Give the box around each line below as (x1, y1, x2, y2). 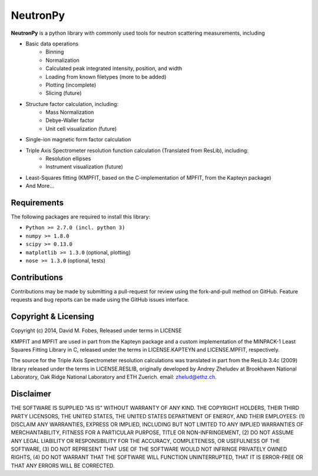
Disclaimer (11, 389, 51, 399)
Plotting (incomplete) (45, 81, 97, 88)
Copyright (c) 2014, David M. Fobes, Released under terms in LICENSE (11, 327, 182, 334)
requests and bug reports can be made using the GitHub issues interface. (11, 296, 190, 303)
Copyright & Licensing (11, 312, 94, 322)
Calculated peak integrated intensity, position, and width (45, 65, 183, 72)
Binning (45, 48, 64, 55)
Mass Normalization (45, 109, 94, 116)
